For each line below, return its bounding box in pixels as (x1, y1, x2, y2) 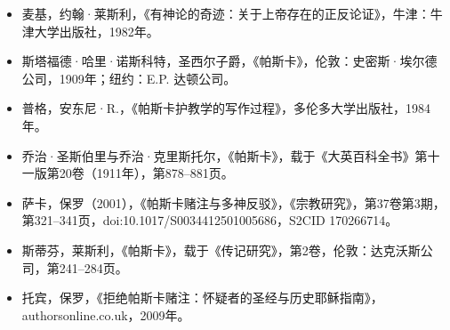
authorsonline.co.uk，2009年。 (21, 305, 190, 324)
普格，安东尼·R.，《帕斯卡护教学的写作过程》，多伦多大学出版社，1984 (21, 99, 430, 117)
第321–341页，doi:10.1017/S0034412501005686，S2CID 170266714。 (21, 211, 398, 229)
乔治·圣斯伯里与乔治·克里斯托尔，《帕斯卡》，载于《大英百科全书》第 (21, 146, 428, 165)
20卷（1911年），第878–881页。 (59, 164, 234, 182)
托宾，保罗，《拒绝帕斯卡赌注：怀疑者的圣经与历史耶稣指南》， (21, 288, 383, 307)
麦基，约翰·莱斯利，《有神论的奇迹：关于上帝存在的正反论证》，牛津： (21, 4, 430, 22)
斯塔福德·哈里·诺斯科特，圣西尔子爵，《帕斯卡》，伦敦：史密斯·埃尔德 (21, 52, 438, 70)
